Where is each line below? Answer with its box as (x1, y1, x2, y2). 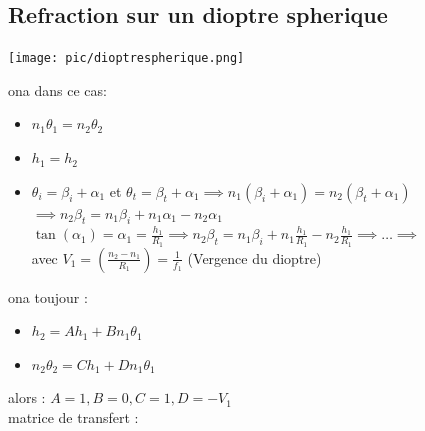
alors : (8, 387, 46, 408)
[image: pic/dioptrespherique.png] (8, 51, 245, 66)
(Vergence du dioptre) (187, 247, 322, 268)
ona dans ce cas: (8, 79, 107, 100)
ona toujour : (8, 286, 88, 307)
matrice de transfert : (8, 407, 139, 428)
